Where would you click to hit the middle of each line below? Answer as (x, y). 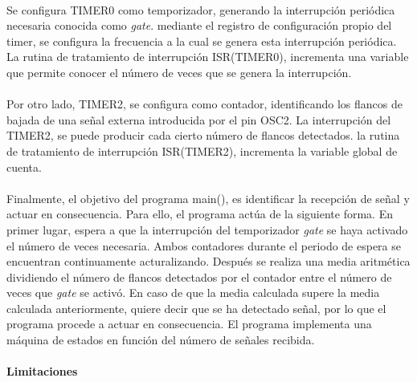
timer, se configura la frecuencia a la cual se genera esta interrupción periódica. (202, 41)
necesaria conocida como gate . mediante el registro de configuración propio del (199, 25)
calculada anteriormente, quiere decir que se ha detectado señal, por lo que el (196, 308)
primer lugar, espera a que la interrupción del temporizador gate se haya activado (207, 229)
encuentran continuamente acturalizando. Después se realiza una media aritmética (208, 261)
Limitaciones (42, 371)
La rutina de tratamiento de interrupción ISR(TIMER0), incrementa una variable (208, 57)
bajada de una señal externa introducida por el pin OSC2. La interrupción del (199, 119)
